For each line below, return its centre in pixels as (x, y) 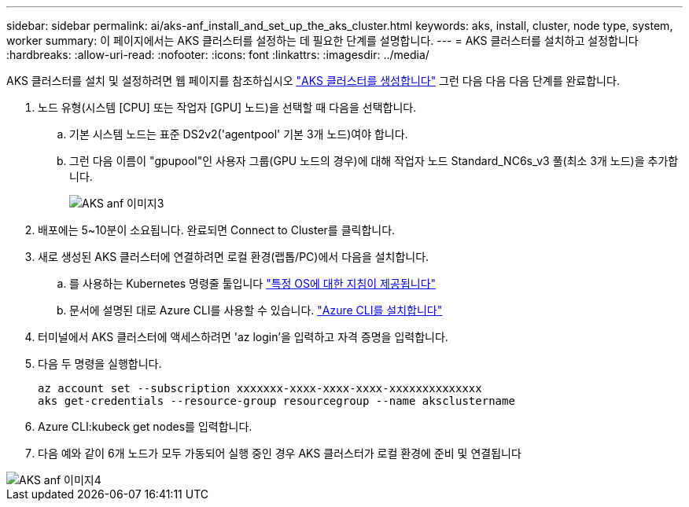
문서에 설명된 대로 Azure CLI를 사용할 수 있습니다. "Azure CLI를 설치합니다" (256, 310)
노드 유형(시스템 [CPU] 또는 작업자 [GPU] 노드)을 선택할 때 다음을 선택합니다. (227, 107)
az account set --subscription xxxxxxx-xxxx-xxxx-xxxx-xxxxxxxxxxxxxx (260, 388)
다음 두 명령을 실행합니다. (100, 364)
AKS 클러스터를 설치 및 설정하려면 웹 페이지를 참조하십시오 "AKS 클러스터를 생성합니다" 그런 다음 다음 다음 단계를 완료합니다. (313, 81)
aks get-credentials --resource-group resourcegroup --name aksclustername (276, 401)
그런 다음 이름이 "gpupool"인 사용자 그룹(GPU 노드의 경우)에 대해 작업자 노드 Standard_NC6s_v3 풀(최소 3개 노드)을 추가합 (374, 161)
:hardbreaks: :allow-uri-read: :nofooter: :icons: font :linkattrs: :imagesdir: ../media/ (218, 55)
